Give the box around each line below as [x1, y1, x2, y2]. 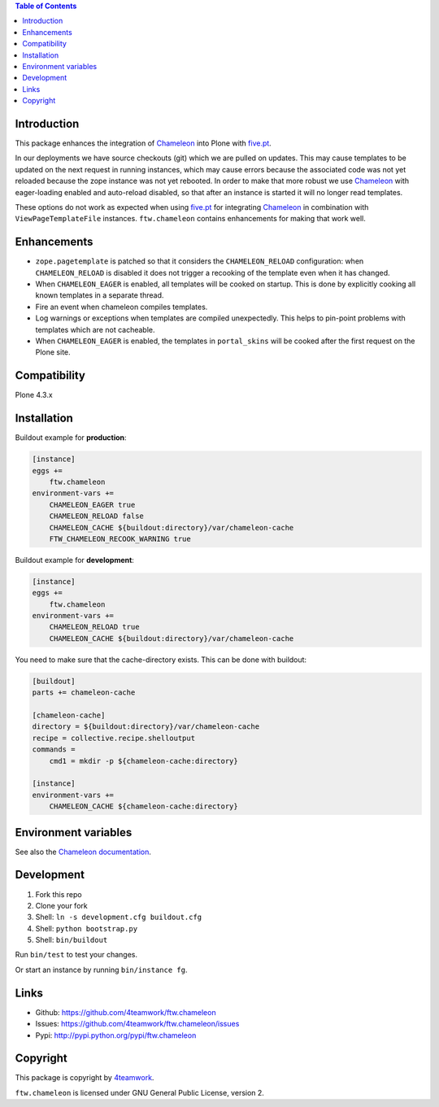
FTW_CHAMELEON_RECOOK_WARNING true [49, 534, 191, 543]
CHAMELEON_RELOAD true [49, 622, 140, 632]
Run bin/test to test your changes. [15, 950, 138, 960]
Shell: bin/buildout [35, 935, 108, 945]
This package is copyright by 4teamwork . [15, 1073, 154, 1083]
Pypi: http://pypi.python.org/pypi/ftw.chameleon [35, 1030, 197, 1040]
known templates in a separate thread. [35, 290, 164, 300]
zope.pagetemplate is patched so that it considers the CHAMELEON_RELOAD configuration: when [35, 256, 364, 266]
